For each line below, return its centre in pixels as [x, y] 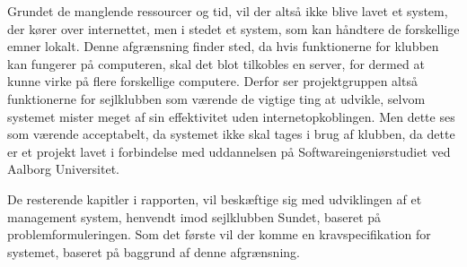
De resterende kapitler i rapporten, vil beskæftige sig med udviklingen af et [215, 198]
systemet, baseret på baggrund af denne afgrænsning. [154, 251]
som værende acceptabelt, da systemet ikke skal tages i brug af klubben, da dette [231, 134]
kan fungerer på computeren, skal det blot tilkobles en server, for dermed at [216, 63]
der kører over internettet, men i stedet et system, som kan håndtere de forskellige [233, 28]
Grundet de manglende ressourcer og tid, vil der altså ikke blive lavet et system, [228, 11]
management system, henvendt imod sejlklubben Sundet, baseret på [194, 216]
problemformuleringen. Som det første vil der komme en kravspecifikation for [219, 234]
